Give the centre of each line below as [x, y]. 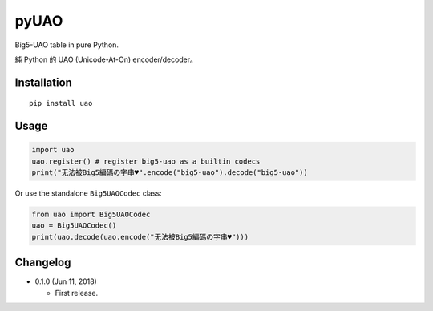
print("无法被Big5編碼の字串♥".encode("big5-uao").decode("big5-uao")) [170, 173]
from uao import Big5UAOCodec [91, 215]
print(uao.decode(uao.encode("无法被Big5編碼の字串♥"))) [140, 237]
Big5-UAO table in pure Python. [67, 45]
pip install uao [61, 103]
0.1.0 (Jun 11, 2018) [66, 281]
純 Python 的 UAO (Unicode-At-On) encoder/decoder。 [106, 59]
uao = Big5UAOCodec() [74, 226]
